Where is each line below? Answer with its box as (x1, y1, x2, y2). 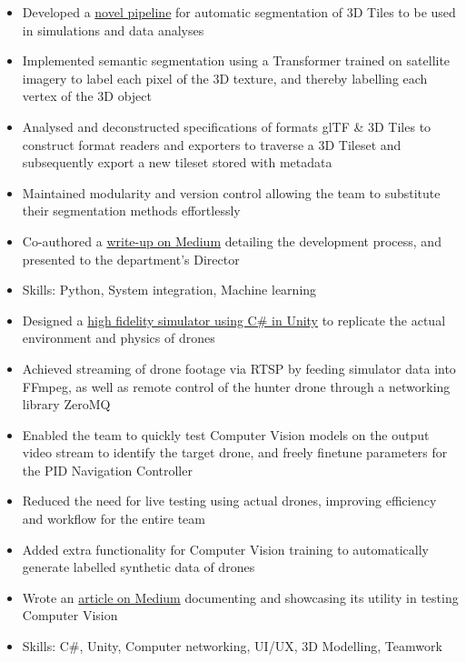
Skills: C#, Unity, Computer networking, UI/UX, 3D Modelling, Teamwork (22, 637, 442, 656)
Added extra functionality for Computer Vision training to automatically (22, 539, 429, 558)
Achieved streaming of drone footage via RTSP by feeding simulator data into (22, 358, 456, 377)
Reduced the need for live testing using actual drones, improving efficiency (22, 491, 437, 510)
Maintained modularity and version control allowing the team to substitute (22, 183, 441, 202)
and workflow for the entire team (22, 509, 205, 528)
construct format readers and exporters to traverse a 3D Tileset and (22, 135, 402, 154)
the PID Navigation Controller (22, 460, 193, 479)
